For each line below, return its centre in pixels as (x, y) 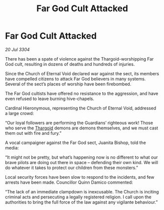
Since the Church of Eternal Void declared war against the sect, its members (82, 73)
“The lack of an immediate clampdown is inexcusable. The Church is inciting (82, 191)
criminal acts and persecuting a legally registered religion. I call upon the (78, 197)
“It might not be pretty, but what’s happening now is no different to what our (82, 157)
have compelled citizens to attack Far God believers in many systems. (75, 79)
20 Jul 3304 (18, 49)
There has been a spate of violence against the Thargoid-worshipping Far (80, 59)
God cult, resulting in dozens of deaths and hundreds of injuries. (70, 64)
